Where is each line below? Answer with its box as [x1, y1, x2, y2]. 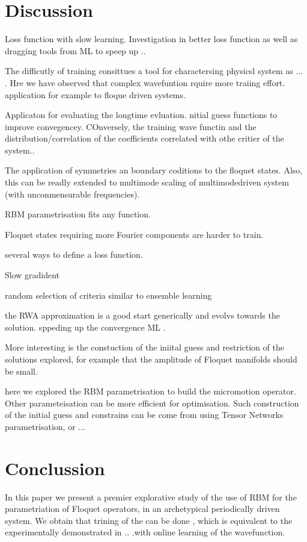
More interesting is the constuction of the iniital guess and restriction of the [5, 341, 284, 354]
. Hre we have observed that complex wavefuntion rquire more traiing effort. [5, 76, 285, 89]
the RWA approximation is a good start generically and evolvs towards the [5, 309, 280, 322]
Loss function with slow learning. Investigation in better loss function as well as [5, 33, 298, 45]
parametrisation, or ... [5, 420, 85, 432]
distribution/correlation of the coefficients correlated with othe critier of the [5, 132, 284, 145]
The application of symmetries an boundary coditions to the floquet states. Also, [5, 164, 303, 176]
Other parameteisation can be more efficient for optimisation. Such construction [5, 396, 299, 409]
